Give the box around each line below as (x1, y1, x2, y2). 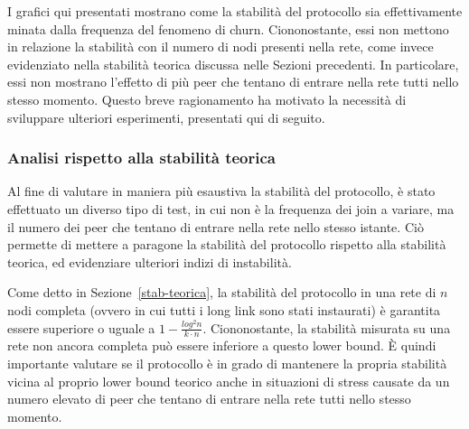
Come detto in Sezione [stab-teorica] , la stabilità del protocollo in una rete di (7, 283, 436, 302)
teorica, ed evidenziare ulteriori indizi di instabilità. (7, 252, 292, 271)
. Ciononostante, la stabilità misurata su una (202, 318, 451, 337)
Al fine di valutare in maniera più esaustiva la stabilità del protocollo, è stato (7, 182, 436, 201)
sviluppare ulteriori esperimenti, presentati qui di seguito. (7, 107, 325, 126)
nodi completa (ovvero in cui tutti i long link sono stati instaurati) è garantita (7, 300, 441, 319)
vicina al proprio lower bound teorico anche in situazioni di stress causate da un (7, 371, 450, 390)
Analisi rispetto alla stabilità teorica (7, 146, 276, 169)
